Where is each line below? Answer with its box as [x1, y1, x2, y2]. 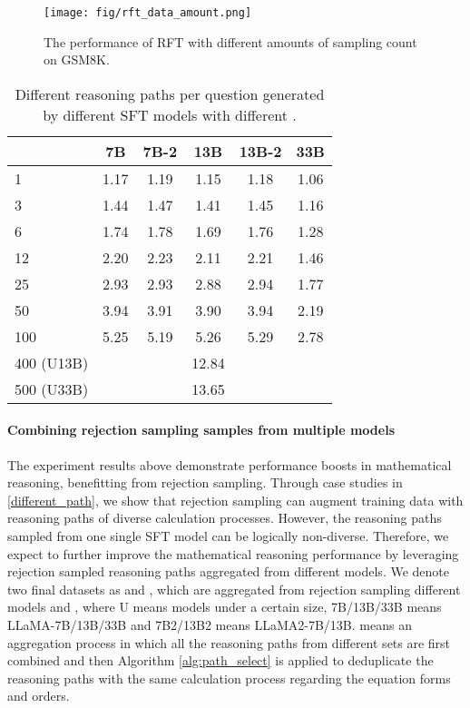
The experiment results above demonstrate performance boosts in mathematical [7, 455, 452, 474]
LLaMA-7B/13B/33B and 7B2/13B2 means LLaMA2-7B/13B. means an [7, 615, 412, 634]
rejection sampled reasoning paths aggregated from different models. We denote [7, 562, 449, 581]
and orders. [7, 686, 70, 705]
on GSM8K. [44, 50, 110, 69]
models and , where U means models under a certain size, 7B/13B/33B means [7, 597, 442, 616]
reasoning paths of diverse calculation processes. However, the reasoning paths [7, 508, 442, 527]
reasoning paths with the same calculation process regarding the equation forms [7, 668, 451, 687]
